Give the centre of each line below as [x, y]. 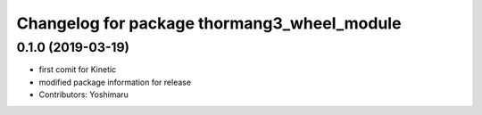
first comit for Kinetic [78, 70]
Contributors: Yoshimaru [84, 94]
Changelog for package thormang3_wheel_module [209, 23]
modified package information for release [115, 82]
